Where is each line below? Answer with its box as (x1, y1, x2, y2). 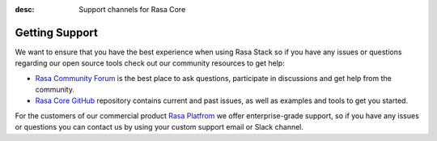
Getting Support (15, 25, 99, 40)
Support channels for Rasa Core (78, 5, 186, 14)
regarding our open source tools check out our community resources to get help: (15, 58, 285, 68)
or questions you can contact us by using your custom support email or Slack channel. (15, 122, 303, 132)
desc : (15, 5, 35, 14)
